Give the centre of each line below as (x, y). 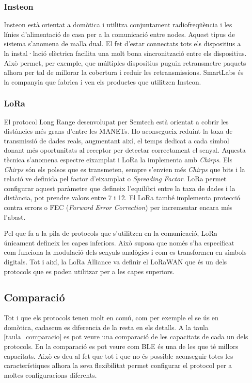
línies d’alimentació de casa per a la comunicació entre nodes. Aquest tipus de (119, 34)
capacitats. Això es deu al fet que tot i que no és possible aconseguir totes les (118, 356)
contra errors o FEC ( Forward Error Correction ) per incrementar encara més (118, 207)
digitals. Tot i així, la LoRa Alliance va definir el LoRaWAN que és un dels (115, 261)
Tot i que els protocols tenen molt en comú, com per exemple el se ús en (111, 318)
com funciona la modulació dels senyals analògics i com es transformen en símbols (125, 252)
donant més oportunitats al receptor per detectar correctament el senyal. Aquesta (125, 150)
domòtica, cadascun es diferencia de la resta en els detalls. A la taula (106, 327)
